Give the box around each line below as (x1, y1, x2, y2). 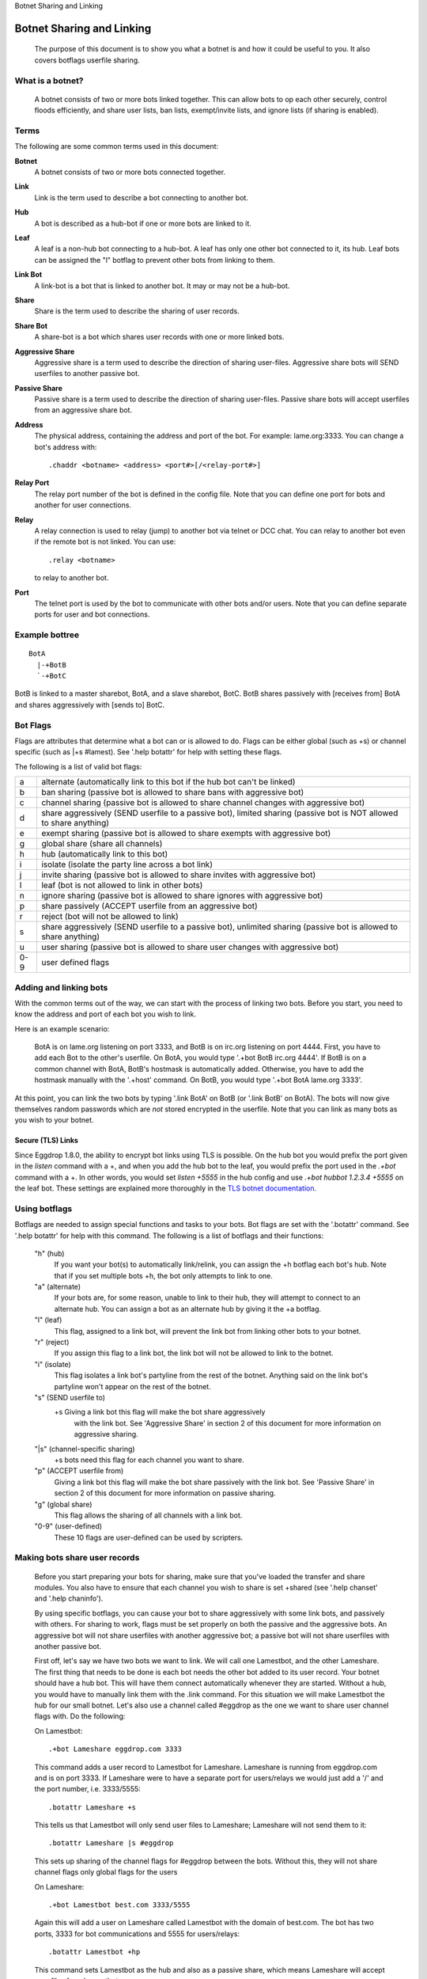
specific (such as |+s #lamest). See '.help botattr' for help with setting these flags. (14, 747, 282, 757)
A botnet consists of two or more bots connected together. (34, 167, 225, 177)
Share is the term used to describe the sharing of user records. (34, 306, 240, 316)
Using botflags (14, 1203, 73, 1214)
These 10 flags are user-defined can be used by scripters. (54, 1533, 244, 1542)
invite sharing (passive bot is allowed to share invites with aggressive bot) (40, 869, 316, 880)
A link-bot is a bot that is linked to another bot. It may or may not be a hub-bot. (34, 281, 290, 291)
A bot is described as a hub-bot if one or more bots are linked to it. (34, 218, 252, 228)
